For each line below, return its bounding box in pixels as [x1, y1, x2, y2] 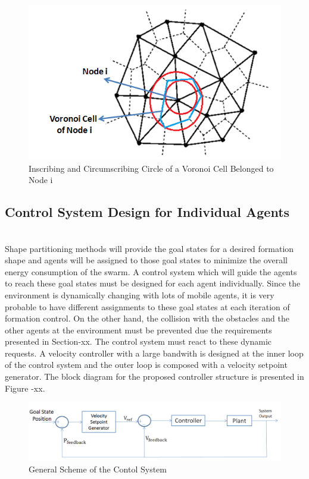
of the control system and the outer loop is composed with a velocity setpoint [5, 358, 288, 371]
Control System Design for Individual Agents [5, 203, 290, 221]
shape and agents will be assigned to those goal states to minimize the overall [5, 254, 288, 266]
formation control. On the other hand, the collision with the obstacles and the [5, 312, 289, 324]
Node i [29, 174, 53, 186]
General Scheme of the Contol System [29, 463, 167, 475]
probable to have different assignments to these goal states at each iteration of [5, 300, 290, 313]
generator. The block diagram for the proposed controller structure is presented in [5, 370, 304, 383]
